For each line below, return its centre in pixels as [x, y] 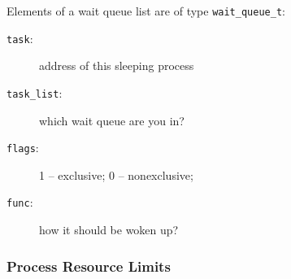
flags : [23, 148]
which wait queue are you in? [112, 120]
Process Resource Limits [89, 266]
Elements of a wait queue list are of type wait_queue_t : [146, 11]
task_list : [35, 92]
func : [20, 202]
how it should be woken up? [109, 230]
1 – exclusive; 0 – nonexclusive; [116, 174]
